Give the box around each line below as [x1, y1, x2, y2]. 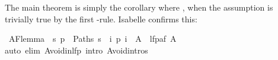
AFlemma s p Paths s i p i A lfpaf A [8, 32, 177, 45]
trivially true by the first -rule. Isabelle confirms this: [5, 12, 197, 25]
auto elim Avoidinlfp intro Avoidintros [5, 44, 148, 56]
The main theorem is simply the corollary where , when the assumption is [5, 1, 273, 13]
